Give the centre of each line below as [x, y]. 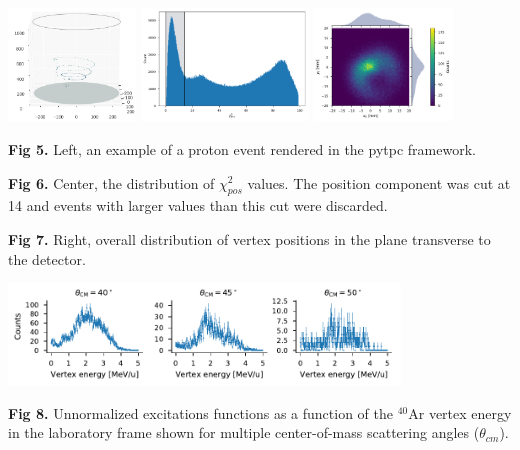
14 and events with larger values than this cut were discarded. [198, 205]
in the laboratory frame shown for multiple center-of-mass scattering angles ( [244, 432]
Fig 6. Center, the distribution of [111, 182]
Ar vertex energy [460, 412]
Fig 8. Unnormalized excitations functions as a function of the [200, 412]
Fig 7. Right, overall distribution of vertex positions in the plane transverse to [249, 238]
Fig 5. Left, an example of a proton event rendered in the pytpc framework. [242, 148]
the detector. [47, 258]
